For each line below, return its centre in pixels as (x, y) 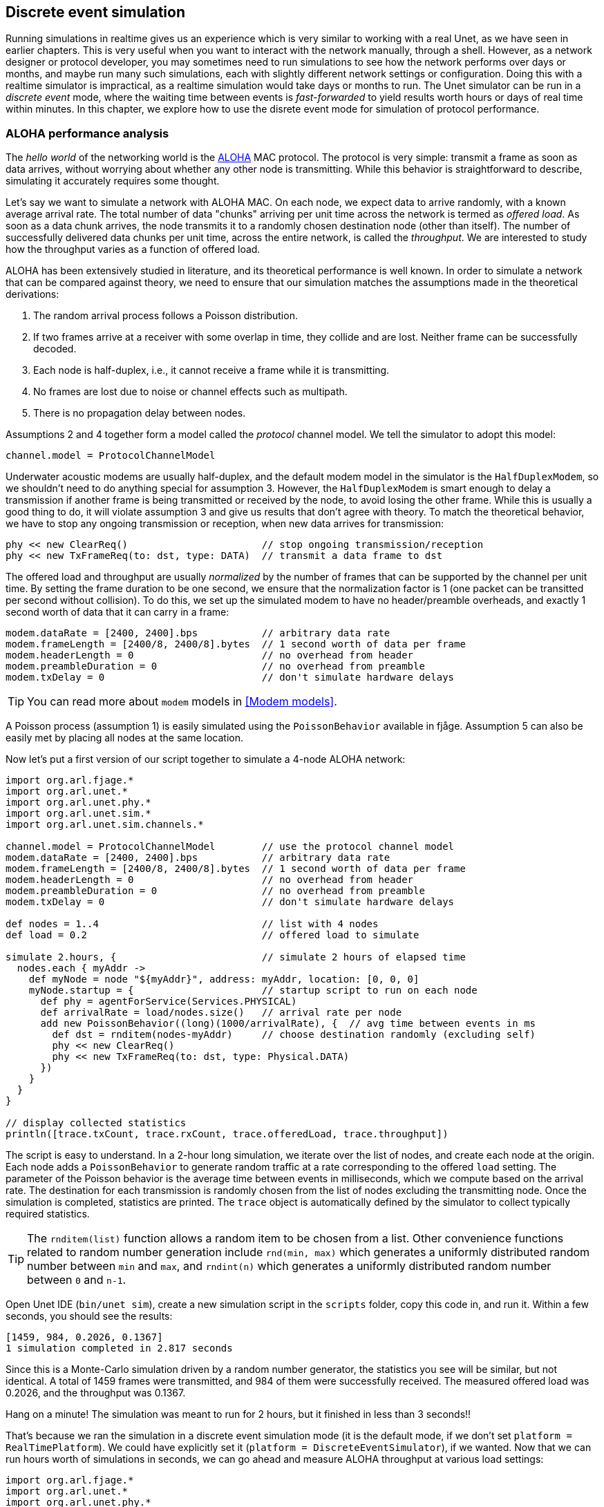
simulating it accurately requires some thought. (113, 181)
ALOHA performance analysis (87, 133)
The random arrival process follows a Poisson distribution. (166, 316)
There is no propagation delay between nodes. (140, 413)
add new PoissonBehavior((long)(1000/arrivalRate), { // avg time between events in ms (288, 1024)
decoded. (55, 349)
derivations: (32, 294)
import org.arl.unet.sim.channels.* (105, 825)
